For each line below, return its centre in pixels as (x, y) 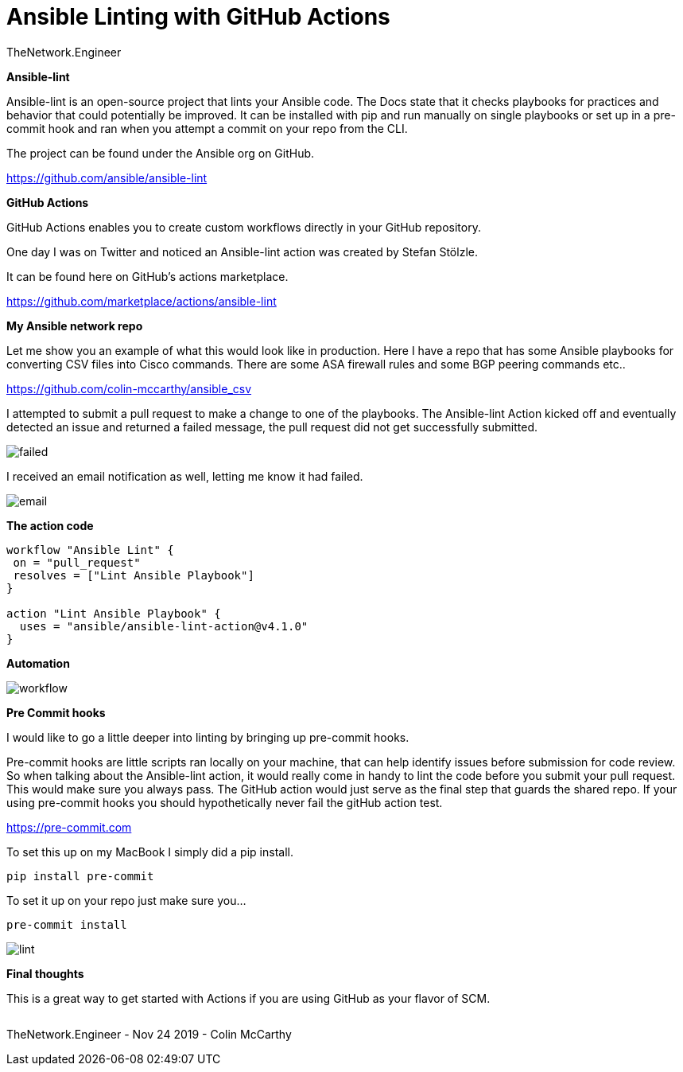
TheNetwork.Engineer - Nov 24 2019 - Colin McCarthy (149, 1034)
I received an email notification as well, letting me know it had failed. (185, 476)
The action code (50, 525)
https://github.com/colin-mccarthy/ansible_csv (129, 388)
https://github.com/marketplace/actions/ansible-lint (142, 301)
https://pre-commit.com (69, 827)
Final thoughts (45, 973)
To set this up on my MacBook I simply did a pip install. (150, 852)
